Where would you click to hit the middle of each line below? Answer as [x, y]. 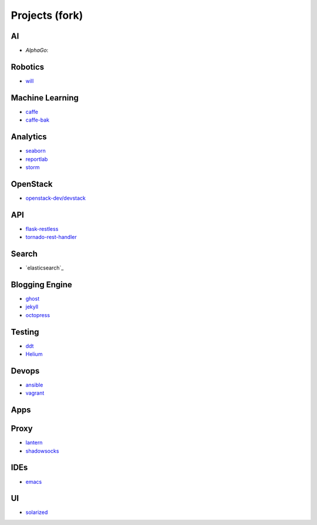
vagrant [35, 393]
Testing [25, 332]
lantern [34, 443]
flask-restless [42, 228]
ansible [34, 385]
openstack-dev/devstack [56, 198]
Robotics [28, 67]
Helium [34, 354]
